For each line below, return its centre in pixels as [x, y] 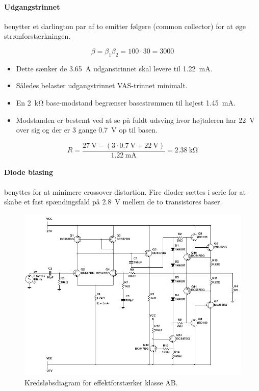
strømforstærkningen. [37, 36]
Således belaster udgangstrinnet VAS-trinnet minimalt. [102, 85]
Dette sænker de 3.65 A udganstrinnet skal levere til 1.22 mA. [114, 68]
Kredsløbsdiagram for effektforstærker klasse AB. [101, 383]
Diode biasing [29, 172]
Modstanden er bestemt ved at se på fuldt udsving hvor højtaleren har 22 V [135, 120]
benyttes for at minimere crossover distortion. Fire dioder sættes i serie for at [125, 191]
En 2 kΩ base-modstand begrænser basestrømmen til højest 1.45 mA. [126, 102]
